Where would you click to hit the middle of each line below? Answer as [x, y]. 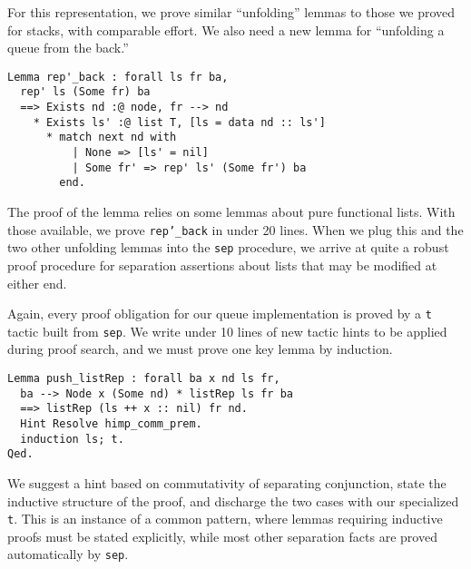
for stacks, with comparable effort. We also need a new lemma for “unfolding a [226, 29]
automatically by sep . [68, 554]
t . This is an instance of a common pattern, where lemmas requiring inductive [225, 519]
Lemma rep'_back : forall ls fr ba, [118, 77]
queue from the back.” [68, 48]
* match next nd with [111, 137]
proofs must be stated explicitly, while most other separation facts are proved [222, 536]
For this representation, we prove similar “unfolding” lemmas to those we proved [231, 12]
